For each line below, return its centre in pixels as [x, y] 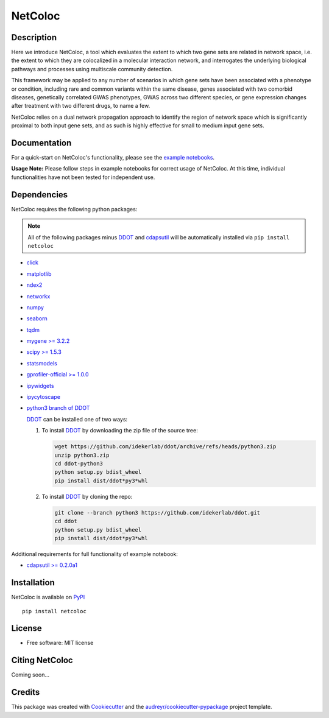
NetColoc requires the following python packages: [74, 209]
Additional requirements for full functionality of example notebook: [94, 554]
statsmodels [42, 363]
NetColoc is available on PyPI [48, 597]
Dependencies [40, 195]
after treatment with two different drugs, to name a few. [81, 106]
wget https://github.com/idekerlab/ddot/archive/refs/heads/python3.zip [165, 447]
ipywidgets [40, 385]
